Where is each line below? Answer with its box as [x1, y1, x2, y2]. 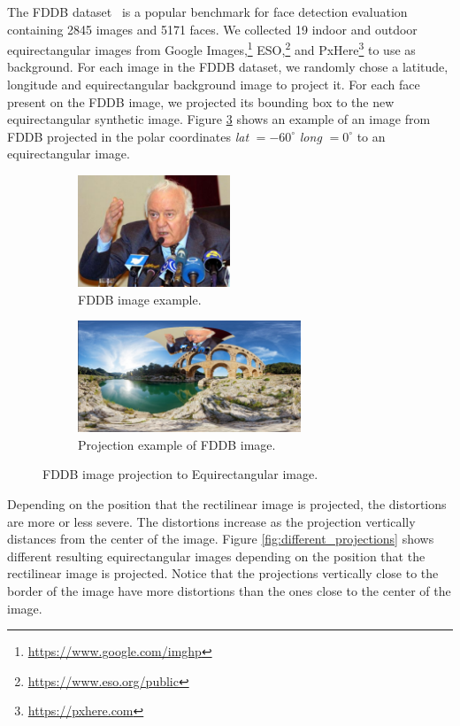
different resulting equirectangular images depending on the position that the [7, 546, 425, 565]
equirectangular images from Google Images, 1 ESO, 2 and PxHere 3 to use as [7, 38, 416, 58]
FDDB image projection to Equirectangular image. [42, 465, 318, 483]
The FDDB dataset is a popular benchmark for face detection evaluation [7, 3, 408, 20]
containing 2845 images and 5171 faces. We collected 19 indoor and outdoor [7, 19, 418, 38]
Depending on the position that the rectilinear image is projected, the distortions [7, 494, 447, 513]
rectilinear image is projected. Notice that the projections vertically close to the [7, 564, 439, 583]
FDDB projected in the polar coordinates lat [7, 127, 249, 145]
